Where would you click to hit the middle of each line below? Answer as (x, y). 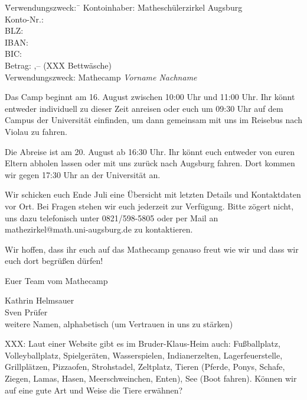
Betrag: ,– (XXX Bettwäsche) (58, 65)
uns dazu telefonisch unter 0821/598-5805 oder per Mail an (112, 217)
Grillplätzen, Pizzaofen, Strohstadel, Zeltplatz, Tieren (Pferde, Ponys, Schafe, (145, 367)
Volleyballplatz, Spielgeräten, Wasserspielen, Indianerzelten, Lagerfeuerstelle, (144, 355)
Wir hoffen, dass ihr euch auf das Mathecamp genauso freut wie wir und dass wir (152, 249)
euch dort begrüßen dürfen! (54, 261)
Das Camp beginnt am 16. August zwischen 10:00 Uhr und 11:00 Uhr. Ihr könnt (150, 97)
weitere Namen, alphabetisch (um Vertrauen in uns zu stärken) (119, 323)
